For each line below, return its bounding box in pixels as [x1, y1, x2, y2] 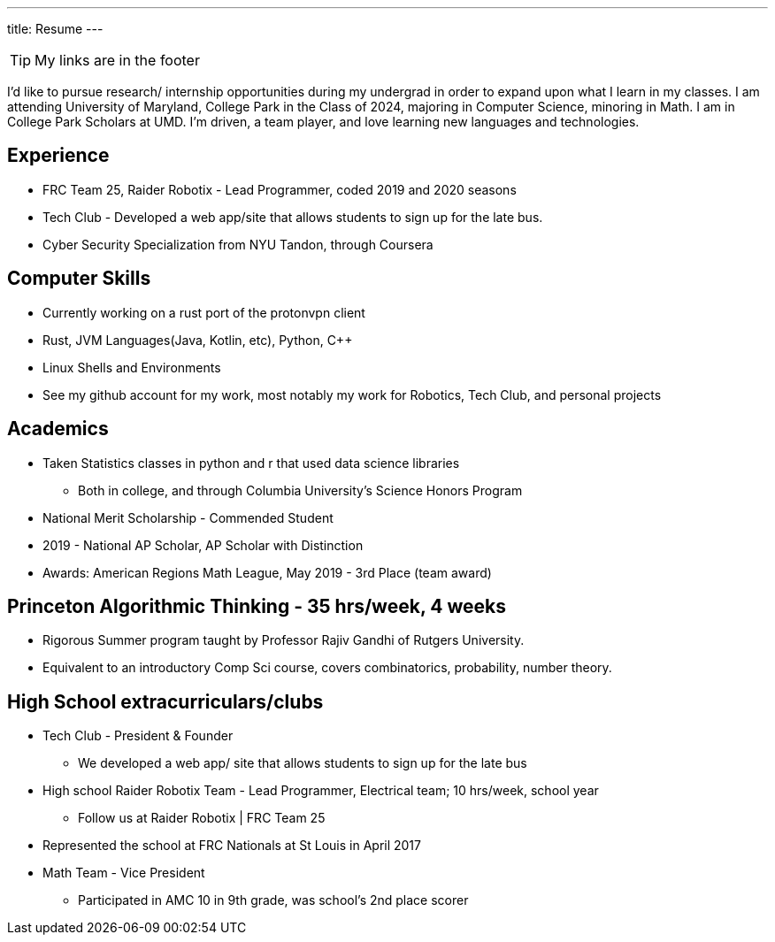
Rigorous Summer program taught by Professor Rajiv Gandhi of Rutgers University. [42, 632, 525, 648]
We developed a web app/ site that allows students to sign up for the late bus [78, 755, 527, 771]
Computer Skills [7, 267, 151, 290]
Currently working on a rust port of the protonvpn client [42, 304, 365, 320]
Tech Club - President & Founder [42, 728, 234, 744]
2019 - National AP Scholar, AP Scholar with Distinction [42, 537, 364, 553]
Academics [7, 417, 109, 440]
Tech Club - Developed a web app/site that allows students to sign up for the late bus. [42, 209, 543, 225]
